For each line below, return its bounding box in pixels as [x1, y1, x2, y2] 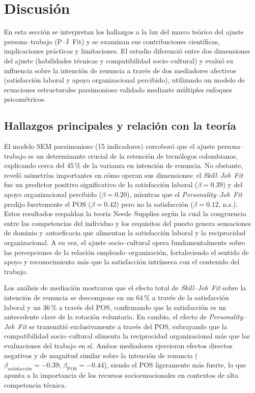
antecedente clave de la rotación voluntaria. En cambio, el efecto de [4, 311, 207, 322]
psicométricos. [4, 94, 46, 104]
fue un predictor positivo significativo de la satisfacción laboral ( [4, 179, 198, 190]
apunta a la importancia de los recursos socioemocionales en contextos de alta [4, 369, 238, 380]
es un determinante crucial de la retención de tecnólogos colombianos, [28, 150, 238, 161]
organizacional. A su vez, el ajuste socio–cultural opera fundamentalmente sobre [4, 237, 245, 248]
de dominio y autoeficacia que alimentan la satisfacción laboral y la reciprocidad [4, 227, 246, 238]
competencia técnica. [4, 379, 67, 390]
